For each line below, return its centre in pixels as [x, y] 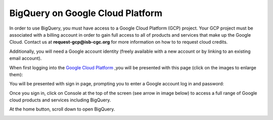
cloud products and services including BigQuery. [60, 100]
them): [16, 74]
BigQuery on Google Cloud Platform [86, 13]
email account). [26, 58]
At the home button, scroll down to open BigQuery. [62, 109]
